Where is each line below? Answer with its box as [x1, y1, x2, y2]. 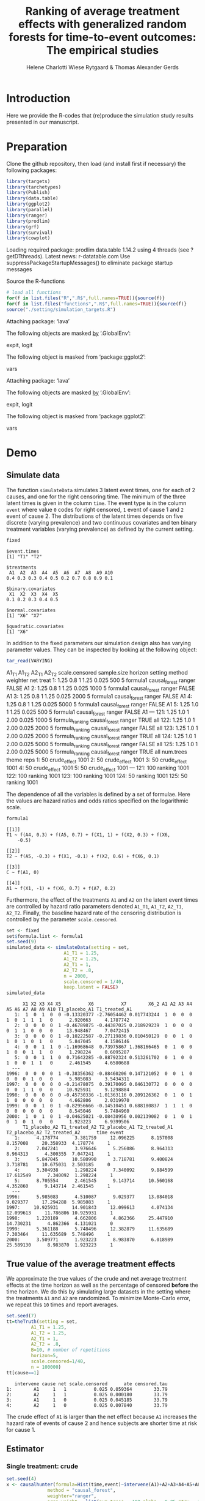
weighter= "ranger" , [47, 1492, 97, 1499]
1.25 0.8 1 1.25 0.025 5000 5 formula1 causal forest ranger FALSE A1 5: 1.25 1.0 [6, 700, 199, 709]
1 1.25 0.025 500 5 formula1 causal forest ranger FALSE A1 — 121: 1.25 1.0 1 [6, 708, 189, 717]
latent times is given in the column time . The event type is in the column [6, 499, 187, 506]
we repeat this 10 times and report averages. [6, 1301, 118, 1308]
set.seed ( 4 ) [6, 1476, 37, 1482]
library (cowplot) [6, 235, 51, 241]
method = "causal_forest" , [47, 1488, 116, 1494]
